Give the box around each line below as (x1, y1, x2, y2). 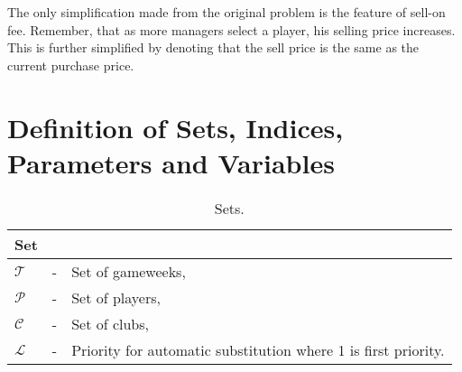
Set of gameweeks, (71, 260, 186, 282)
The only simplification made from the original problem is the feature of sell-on (7, 3, 446, 21)
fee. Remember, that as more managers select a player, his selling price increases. (7, 20, 456, 39)
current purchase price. (7, 55, 134, 74)
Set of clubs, (71, 312, 150, 334)
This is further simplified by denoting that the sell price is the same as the (7, 38, 420, 57)
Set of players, (71, 286, 161, 308)
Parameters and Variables (7, 144, 335, 181)
